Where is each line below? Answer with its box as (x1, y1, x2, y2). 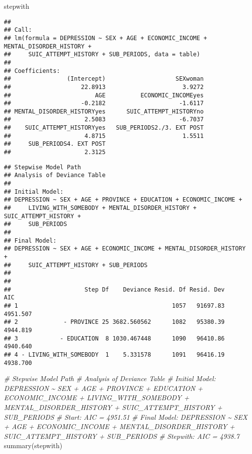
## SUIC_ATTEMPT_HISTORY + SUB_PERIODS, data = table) (4, 51, 200, 58)
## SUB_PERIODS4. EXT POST (4, 140, 106, 148)
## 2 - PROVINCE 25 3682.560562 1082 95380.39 (4, 318, 225, 326)
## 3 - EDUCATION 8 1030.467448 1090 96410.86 (4, 335, 225, 342)
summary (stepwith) (4, 440, 63, 451)
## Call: (4, 26, 32, 34)
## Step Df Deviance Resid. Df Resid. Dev (4, 286, 225, 293)
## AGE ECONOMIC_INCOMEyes (4, 91, 204, 99)
